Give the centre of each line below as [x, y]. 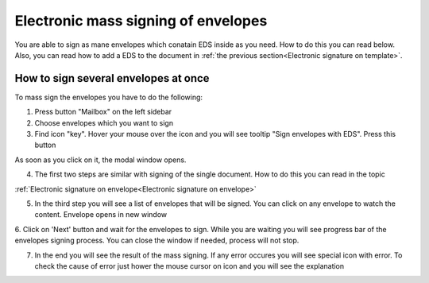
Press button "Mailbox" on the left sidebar [103, 112]
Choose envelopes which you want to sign [104, 122]
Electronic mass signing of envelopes [141, 21]
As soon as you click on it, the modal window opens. [100, 160]
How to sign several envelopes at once [112, 78]
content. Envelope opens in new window [100, 215]
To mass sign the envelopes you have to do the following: [108, 97]
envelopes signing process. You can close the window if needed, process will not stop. [157, 240]
